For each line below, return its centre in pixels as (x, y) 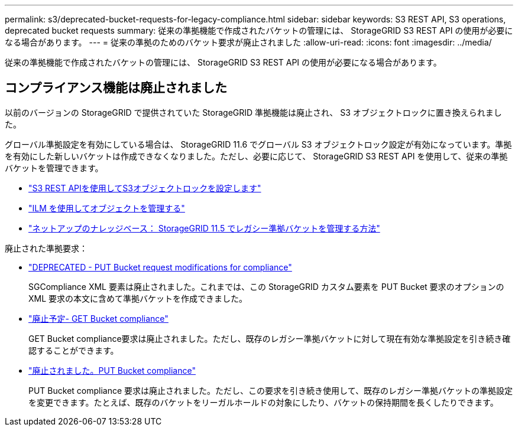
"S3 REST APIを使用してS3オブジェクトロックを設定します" (145, 188)
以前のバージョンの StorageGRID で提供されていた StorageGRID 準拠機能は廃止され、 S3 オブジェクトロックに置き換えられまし (253, 112)
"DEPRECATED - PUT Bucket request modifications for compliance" (160, 267)
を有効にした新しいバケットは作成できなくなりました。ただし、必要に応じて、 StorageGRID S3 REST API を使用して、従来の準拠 (256, 156)
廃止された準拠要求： (46, 248)
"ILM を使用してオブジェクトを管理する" (107, 208)
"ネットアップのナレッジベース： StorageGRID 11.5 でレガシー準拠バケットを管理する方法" (204, 228)
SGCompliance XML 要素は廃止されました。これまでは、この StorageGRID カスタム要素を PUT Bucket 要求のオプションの (266, 286)
